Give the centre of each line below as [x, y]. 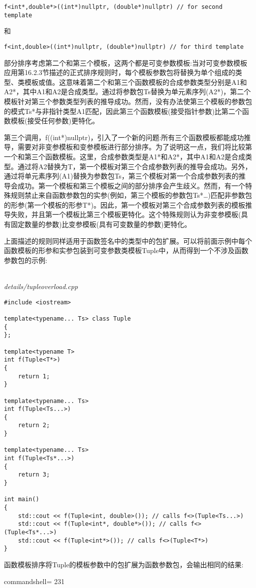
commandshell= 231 [34, 581]
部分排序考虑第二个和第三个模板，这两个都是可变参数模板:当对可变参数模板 [126, 62]
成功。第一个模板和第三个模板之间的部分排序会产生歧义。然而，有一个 [131, 185]
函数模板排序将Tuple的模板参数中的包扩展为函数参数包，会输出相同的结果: [124, 564]
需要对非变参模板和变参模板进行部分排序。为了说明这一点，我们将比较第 [135, 147]
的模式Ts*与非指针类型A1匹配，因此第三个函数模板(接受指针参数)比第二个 [123, 111]
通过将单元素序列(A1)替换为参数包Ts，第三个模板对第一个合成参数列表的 [121, 176]
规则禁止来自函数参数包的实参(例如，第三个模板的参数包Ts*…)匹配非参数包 [131, 195]
